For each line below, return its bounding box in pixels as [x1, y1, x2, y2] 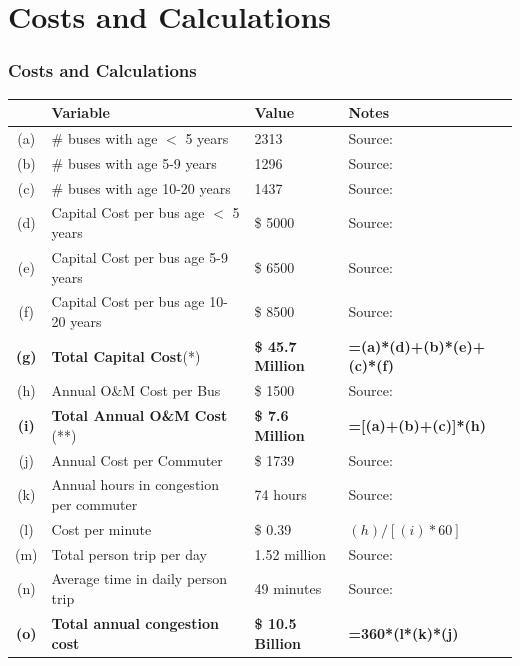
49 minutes [254, 578, 322, 599]
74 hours [254, 484, 307, 505]
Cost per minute [51, 518, 152, 539]
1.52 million [254, 543, 327, 564]
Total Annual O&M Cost [51, 405, 228, 426]
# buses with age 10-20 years [51, 177, 231, 198]
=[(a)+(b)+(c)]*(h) [348, 414, 486, 435]
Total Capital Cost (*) [51, 345, 201, 366]
